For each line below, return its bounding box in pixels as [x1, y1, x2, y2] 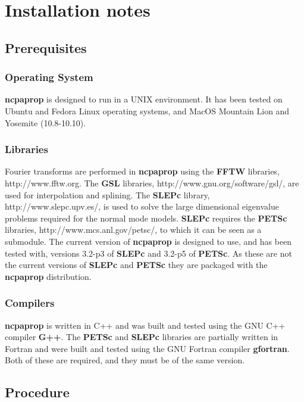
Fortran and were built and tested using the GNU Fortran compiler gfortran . [5, 342, 290, 354]
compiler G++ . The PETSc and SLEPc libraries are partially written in [5, 331, 278, 343]
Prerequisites [5, 38, 87, 57]
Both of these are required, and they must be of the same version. [5, 354, 245, 366]
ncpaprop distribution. [5, 270, 92, 282]
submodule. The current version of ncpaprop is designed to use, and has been [5, 235, 292, 247]
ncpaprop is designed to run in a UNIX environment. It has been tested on [5, 93, 283, 105]
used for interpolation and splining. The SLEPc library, [5, 188, 210, 201]
